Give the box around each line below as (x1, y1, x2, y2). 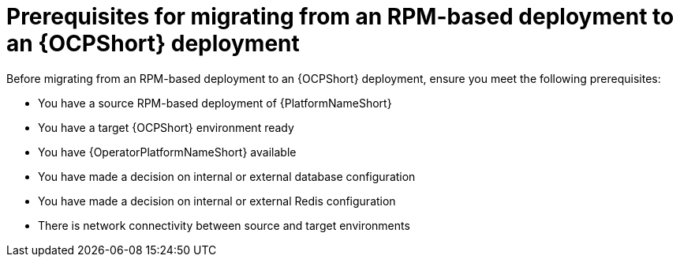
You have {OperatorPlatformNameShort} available (38, 145, 297, 159)
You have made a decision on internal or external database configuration (38, 169, 416, 183)
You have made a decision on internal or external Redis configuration (38, 193, 396, 208)
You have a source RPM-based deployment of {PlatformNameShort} (38, 96, 392, 110)
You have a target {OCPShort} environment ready (38, 120, 294, 134)
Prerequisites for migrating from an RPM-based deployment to (6, 3, 674, 30)
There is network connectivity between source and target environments (38, 218, 410, 232)
